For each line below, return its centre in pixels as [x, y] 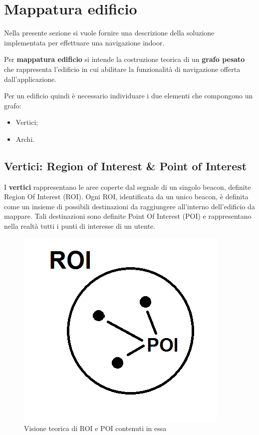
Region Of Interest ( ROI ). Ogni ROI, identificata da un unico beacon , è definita [126, 197]
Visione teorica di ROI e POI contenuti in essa [95, 428]
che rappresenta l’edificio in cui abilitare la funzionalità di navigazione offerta [122, 69]
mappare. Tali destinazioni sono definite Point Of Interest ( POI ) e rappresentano [128, 216]
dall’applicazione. [30, 79]
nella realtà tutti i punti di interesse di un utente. [80, 226]
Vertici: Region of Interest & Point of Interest [126, 166]
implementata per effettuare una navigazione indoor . [84, 42]
